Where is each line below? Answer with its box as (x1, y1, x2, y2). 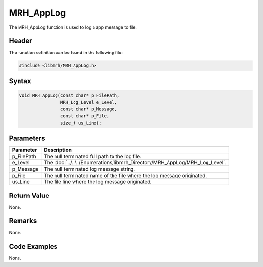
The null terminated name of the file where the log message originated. (44, 172, 207, 179)
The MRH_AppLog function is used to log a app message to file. (9, 24, 137, 30)
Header (9, 37, 32, 45)
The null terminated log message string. (44, 166, 135, 173)
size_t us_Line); (60, 120, 102, 125)
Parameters (9, 134, 45, 142)
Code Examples (9, 242, 58, 250)
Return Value (9, 191, 50, 199)
